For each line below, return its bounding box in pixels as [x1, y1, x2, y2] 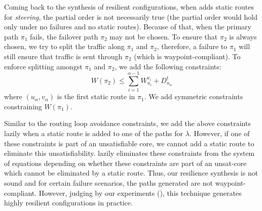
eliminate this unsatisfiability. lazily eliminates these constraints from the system [4, 148, 255, 158]
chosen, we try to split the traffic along [4, 41, 125, 52]
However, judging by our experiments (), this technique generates [39, 187, 242, 198]
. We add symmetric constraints [144, 91, 243, 102]
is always [229, 31, 257, 41]
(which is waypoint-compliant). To [134, 51, 241, 61]
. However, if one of [189, 128, 250, 139]
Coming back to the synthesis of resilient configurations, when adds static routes [4, 2, 254, 12]
